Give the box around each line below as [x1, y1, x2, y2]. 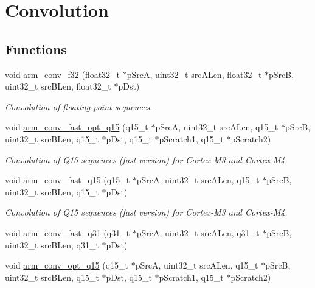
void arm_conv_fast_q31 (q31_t [5, 226, 130, 239]
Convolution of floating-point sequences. [5, 100, 153, 113]
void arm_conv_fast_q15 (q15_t [5, 174, 130, 186]
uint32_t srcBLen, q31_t [5, 238, 99, 251]
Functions [5, 39, 67, 58]
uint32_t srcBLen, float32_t [5, 80, 111, 93]
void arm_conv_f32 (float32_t [5, 68, 120, 80]
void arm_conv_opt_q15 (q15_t [5, 259, 129, 272]
